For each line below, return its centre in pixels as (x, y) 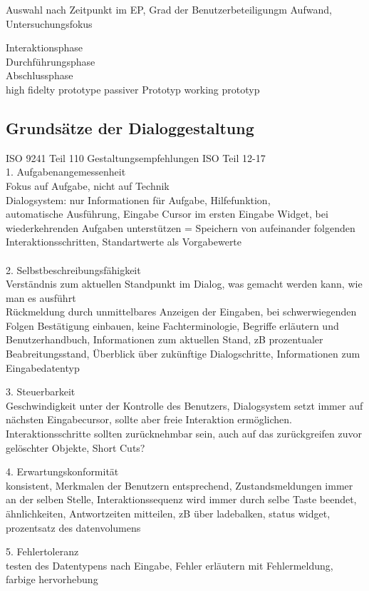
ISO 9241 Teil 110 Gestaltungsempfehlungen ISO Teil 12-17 (136, 157)
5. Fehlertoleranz (42, 551)
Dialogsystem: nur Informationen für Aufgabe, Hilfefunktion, (138, 199)
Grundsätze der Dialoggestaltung (130, 127)
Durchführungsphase (51, 61)
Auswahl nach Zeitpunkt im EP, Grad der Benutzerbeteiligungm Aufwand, (169, 9)
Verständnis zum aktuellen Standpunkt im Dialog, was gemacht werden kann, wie (184, 284)
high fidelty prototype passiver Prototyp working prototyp (133, 89)
